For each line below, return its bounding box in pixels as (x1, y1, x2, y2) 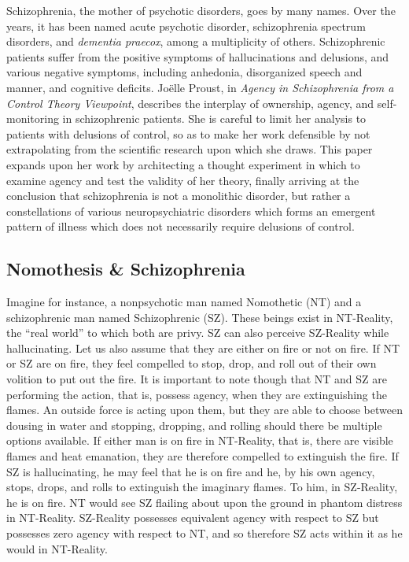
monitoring (6, 110, 59, 127)
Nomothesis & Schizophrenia (6, 257, 245, 281)
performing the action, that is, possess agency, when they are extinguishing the (6, 386, 387, 402)
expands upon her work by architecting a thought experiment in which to (6, 156, 360, 172)
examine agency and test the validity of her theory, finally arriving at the (6, 172, 359, 188)
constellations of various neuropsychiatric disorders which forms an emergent (6, 202, 376, 219)
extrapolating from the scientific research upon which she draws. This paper (6, 141, 373, 157)
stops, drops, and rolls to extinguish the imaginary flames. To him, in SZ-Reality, (6, 479, 398, 495)
